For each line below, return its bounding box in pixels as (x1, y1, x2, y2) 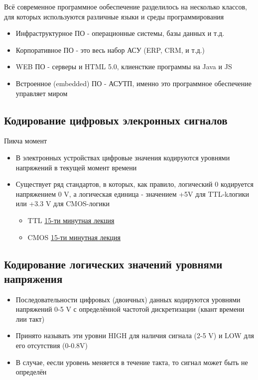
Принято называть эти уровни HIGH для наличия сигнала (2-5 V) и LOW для (15, 330, 254, 341)
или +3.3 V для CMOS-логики (15, 198, 110, 209)
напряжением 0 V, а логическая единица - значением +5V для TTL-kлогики (15, 188, 249, 199)
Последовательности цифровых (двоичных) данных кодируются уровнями (15, 294, 241, 304)
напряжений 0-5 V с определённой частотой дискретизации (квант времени (15, 304, 245, 314)
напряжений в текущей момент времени (15, 162, 137, 172)
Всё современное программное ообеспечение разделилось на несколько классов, (4, 1, 247, 11)
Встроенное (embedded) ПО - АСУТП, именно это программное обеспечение (15, 78, 252, 88)
